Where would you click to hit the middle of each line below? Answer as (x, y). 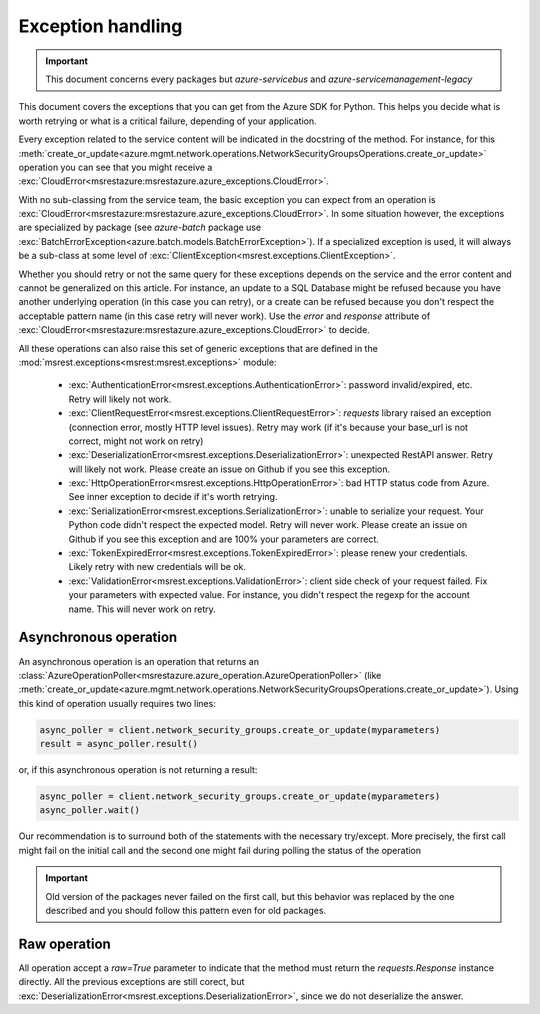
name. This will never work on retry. (142, 609)
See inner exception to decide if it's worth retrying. (173, 497)
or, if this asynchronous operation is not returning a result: (138, 770)
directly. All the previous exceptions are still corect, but (131, 982)
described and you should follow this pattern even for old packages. (186, 910)
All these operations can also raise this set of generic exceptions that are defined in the (198, 348)
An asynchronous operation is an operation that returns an (139, 661)
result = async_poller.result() (119, 744)
